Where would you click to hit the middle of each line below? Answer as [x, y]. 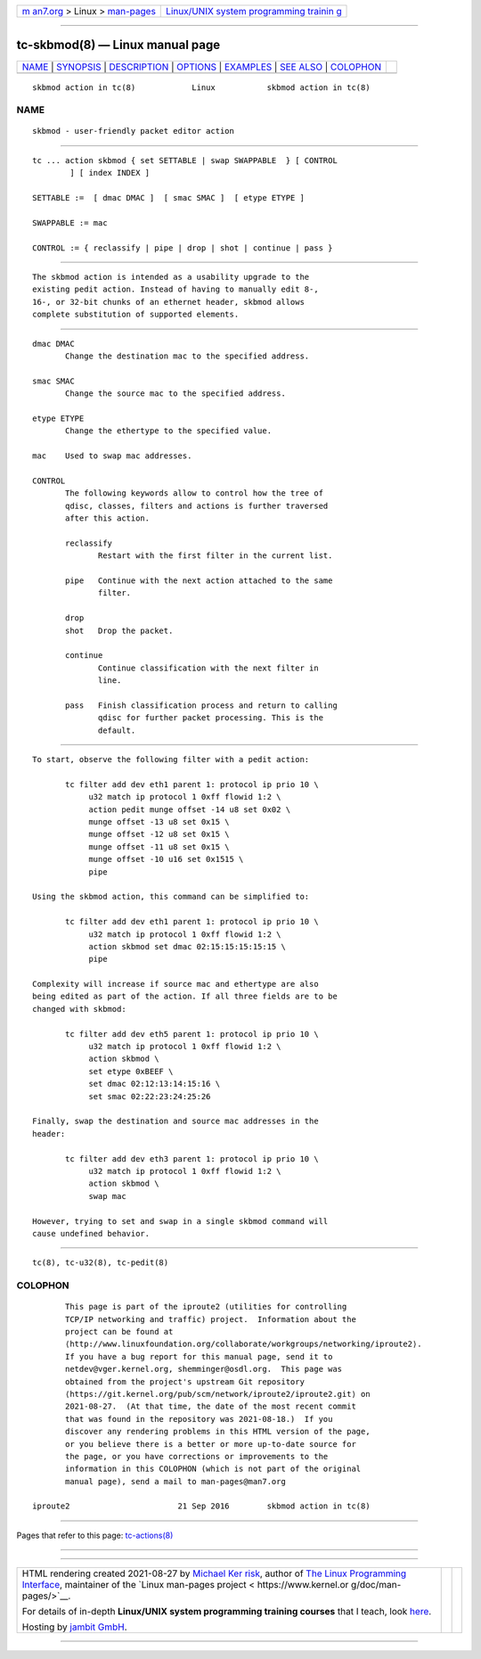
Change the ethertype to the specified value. [168, 431]
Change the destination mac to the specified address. [188, 356]
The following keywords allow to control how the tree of [195, 493]
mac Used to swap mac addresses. [112, 456]
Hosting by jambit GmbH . [75, 1627]
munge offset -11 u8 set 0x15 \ [159, 846]
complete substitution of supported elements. [136, 315]
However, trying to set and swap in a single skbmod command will [180, 1221]
